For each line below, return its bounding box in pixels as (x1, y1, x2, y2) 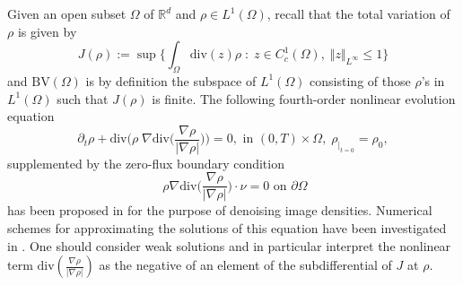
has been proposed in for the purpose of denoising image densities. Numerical (7, 201, 432, 220)
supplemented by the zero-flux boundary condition (7, 153, 284, 172)
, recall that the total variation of (266, 4, 450, 22)
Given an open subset (7, 4, 127, 22)
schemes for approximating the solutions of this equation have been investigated (7, 219, 447, 238)
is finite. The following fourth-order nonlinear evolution (152, 89, 456, 108)
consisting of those (310, 71, 411, 90)
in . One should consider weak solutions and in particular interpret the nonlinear (7, 236, 451, 255)
